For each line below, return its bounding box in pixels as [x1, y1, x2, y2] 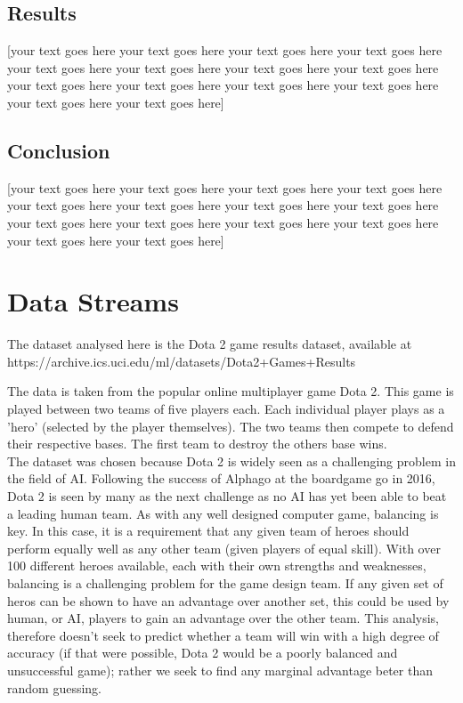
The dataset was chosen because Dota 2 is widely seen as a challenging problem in [7, 451, 456, 470]
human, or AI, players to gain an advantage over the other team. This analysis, [7, 609, 440, 627]
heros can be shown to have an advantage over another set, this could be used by [7, 591, 450, 610]
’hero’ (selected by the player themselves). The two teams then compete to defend [7, 416, 454, 435]
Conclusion [7, 136, 110, 164]
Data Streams [7, 283, 179, 319]
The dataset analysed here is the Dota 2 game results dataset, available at [7, 335, 412, 353]
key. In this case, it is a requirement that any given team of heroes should [7, 521, 410, 540]
